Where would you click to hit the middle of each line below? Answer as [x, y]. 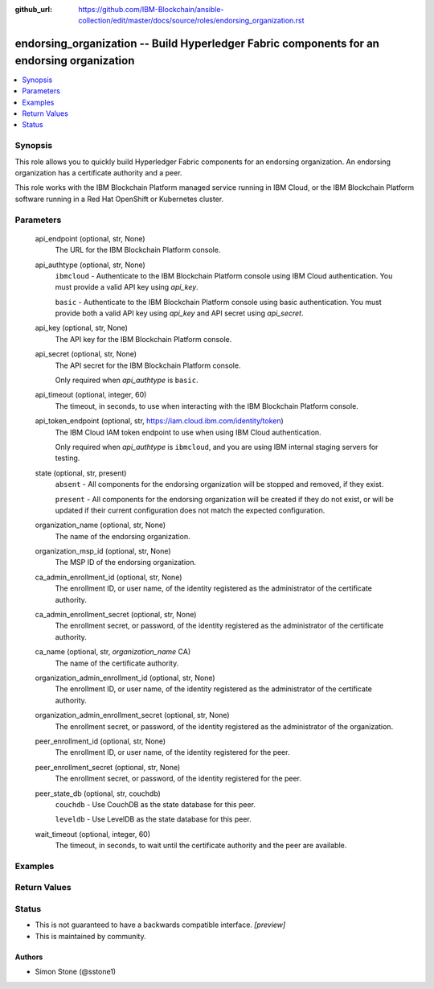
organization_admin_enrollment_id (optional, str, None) [125, 678]
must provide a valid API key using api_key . [127, 287]
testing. [68, 458]
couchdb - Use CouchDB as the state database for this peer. [156, 804]
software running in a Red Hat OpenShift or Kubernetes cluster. [119, 199]
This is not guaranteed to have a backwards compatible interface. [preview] [160, 925]
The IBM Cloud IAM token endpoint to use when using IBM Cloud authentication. [188, 432]
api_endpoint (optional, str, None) [90, 238]
